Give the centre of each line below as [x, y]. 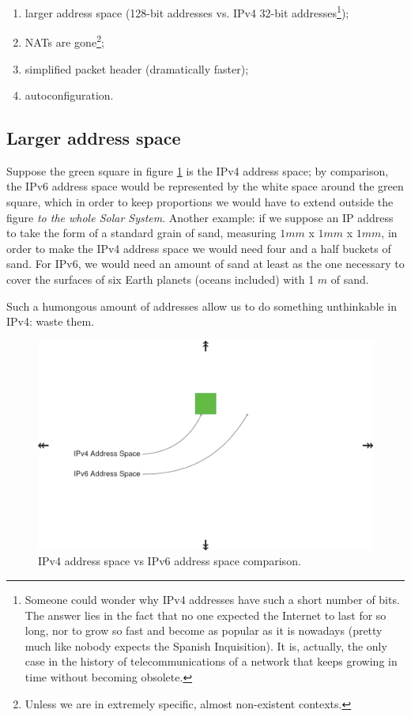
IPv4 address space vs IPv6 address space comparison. [170, 561]
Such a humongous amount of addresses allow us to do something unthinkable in [202, 306]
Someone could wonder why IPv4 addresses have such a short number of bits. [212, 600]
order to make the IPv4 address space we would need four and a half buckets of [199, 248]
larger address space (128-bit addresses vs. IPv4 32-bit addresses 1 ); [187, 11]
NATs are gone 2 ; [64, 41]
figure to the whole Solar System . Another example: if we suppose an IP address [200, 217]
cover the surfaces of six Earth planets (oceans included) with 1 [160, 279]
